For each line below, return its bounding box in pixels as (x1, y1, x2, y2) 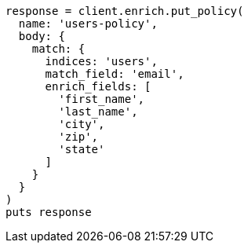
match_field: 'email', (45, 68, 184, 80)
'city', (58, 118, 105, 130)
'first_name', (58, 93, 145, 105)
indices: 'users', (45, 55, 158, 68)
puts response (5, 206, 92, 218)
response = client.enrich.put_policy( (5, 5, 244, 17)
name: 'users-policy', (18, 17, 158, 30)
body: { (18, 30, 65, 42)
